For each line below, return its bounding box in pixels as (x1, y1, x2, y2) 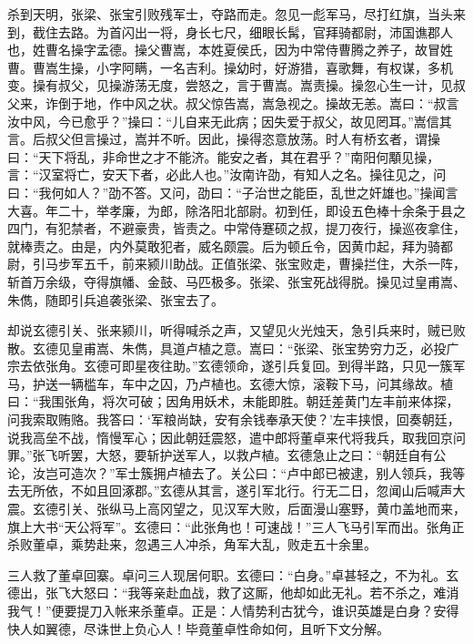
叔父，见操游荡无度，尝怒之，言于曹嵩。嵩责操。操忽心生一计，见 (57, 76, 453, 95)
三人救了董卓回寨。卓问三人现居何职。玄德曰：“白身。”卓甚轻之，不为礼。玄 (7, 565, 459, 584)
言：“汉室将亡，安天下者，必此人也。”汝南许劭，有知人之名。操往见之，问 (7, 165, 447, 184)
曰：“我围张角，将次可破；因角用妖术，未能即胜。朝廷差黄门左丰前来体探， (7, 392, 459, 411)
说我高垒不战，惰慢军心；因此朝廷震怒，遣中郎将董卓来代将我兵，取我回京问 (7, 427, 466, 446)
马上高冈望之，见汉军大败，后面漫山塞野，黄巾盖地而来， (121, 499, 466, 518)
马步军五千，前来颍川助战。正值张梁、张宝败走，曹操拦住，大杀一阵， (45, 254, 466, 273)
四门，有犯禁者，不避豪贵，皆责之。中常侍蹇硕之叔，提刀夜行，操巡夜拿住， (7, 219, 466, 238)
